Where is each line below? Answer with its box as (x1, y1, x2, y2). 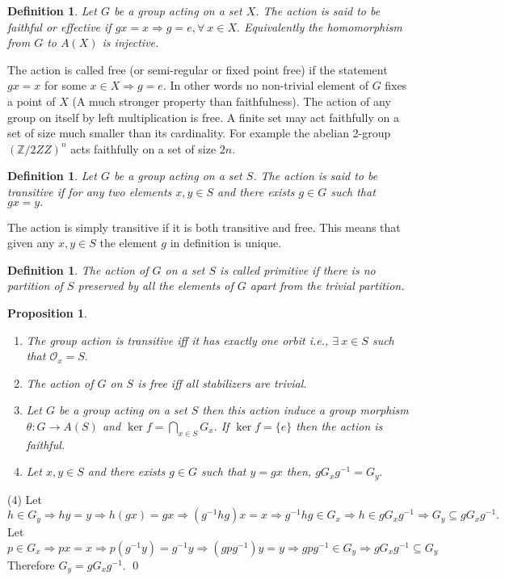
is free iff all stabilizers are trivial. (137, 374, 307, 391)
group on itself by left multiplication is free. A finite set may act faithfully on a (7, 108, 399, 125)
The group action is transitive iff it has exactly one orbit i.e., (26, 331, 329, 348)
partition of (7, 277, 63, 294)
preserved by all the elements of (78, 277, 234, 294)
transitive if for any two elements (7, 183, 172, 200)
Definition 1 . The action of (7, 261, 149, 278)
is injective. (102, 34, 159, 51)
